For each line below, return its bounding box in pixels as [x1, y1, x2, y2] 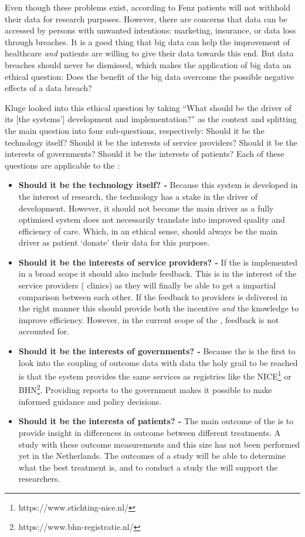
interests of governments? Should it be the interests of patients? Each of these [5, 147, 284, 160]
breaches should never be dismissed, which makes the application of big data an [5, 58, 292, 71]
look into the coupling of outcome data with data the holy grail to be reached [18, 356, 298, 368]
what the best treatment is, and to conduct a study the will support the [18, 461, 278, 473]
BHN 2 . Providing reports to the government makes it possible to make [18, 382, 272, 396]
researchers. [18, 472, 60, 485]
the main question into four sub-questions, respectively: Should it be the [5, 124, 265, 136]
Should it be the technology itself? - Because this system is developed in [18, 179, 298, 191]
